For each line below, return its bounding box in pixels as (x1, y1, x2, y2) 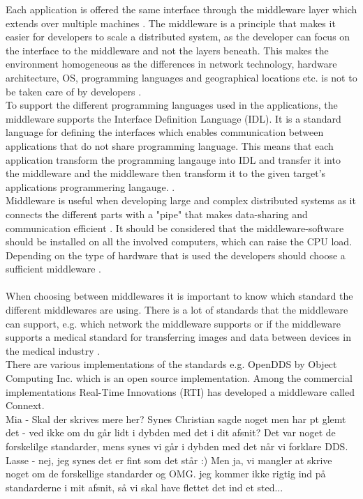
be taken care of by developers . (6, 84, 142, 98)
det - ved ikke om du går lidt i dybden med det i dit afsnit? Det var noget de (6, 425, 336, 440)
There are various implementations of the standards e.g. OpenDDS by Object (6, 357, 337, 371)
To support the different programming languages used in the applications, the (6, 98, 338, 112)
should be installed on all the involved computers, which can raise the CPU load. (6, 234, 353, 249)
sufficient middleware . (6, 261, 102, 276)
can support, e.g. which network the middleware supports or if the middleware (6, 316, 341, 330)
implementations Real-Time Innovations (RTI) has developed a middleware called (6, 384, 355, 399)
